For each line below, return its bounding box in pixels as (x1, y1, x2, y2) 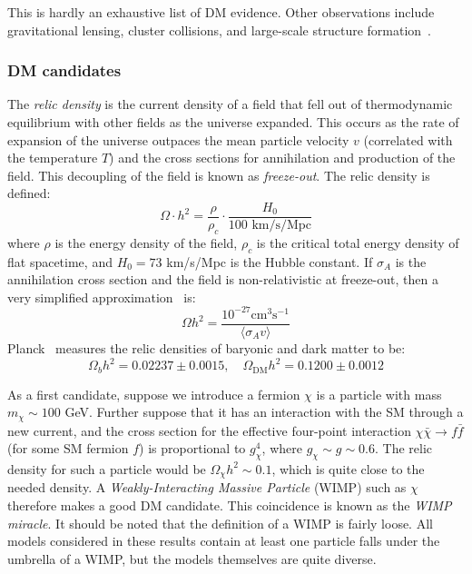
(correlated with (363, 130, 453, 149)
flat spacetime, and (7, 252, 113, 271)
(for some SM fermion (7, 439, 129, 458)
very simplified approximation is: (7, 287, 196, 306)
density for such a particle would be (7, 459, 206, 478)
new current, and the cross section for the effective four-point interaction (7, 421, 411, 440)
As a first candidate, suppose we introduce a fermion (7, 384, 300, 403)
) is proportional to (139, 439, 246, 458)
